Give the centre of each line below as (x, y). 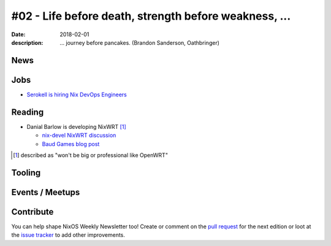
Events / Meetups (46, 192)
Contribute (32, 212)
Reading (28, 112)
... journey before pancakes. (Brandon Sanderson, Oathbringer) (140, 42)
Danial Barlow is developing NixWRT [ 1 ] (77, 126)
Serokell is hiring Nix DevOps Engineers (77, 94)
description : (27, 42)
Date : (18, 34)
